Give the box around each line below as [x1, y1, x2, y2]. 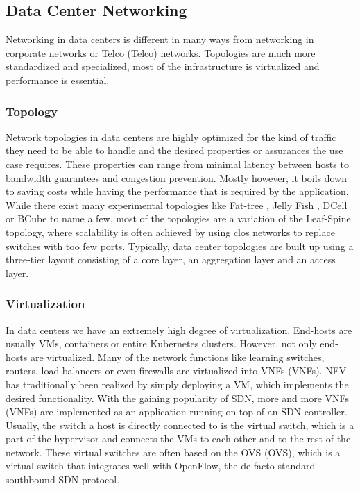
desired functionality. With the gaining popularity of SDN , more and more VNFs [6, 390, 350, 405]
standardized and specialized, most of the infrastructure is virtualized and [6, 59, 320, 74]
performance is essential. [6, 72, 110, 87]
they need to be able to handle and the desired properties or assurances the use [6, 143, 343, 158]
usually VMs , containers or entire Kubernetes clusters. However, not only [6, 336, 317, 351]
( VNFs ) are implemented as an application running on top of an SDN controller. [6, 404, 348, 419]
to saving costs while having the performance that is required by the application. [6, 184, 349, 199]
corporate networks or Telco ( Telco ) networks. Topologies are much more [6, 45, 316, 60]
